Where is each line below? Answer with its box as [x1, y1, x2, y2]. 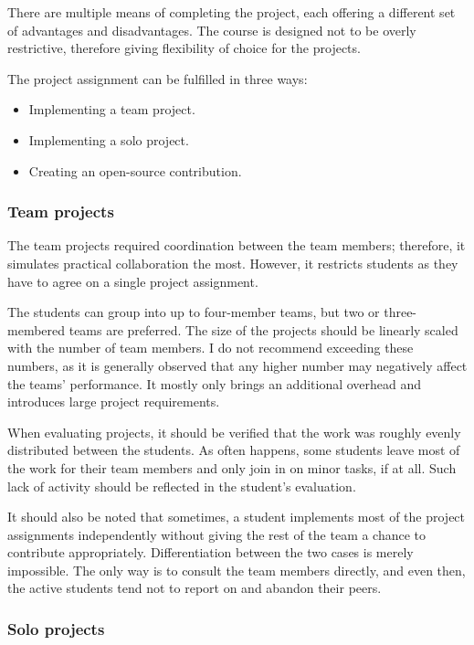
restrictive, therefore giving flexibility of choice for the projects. [7, 38, 361, 58]
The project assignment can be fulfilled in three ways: [7, 69, 308, 88]
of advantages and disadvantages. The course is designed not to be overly [7, 20, 416, 39]
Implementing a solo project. [28, 130, 189, 149]
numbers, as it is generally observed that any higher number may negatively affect [7, 355, 468, 375]
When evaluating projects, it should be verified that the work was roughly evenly [7, 422, 461, 441]
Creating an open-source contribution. [28, 161, 242, 180]
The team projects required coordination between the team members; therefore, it [7, 236, 466, 255]
